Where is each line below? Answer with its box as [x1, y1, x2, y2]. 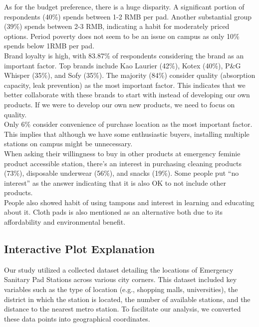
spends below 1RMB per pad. [4, 40, 95, 51]
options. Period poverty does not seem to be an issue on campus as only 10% [4, 30, 240, 41]
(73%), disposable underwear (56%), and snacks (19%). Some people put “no [4, 168, 239, 178]
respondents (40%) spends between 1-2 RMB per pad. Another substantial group [4, 11, 252, 21]
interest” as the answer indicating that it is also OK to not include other [4, 177, 226, 188]
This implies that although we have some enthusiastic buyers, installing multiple [4, 128, 250, 139]
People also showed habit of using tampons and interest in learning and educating [4, 197, 255, 207]
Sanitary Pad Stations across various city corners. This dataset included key [4, 274, 237, 285]
